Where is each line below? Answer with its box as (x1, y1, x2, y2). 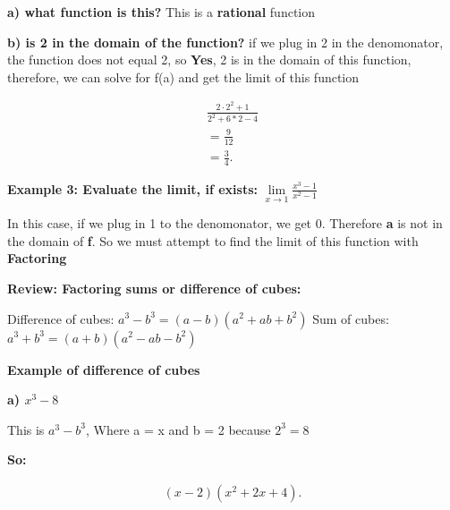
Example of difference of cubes (7, 360, 200, 378)
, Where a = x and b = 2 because (85, 420, 271, 438)
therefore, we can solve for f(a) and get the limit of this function (7, 67, 360, 86)
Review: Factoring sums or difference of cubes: (7, 278, 301, 297)
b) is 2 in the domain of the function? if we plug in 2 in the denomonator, (7, 32, 444, 51)
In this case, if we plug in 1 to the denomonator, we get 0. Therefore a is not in (7, 214, 443, 233)
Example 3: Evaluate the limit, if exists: (7, 179, 258, 198)
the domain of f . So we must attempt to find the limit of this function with (7, 231, 419, 250)
